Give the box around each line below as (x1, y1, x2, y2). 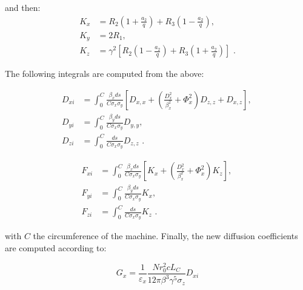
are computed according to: (5, 241, 107, 254)
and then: (5, 1, 41, 13)
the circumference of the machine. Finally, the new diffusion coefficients (33, 229, 298, 242)
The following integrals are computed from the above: (5, 67, 204, 80)
